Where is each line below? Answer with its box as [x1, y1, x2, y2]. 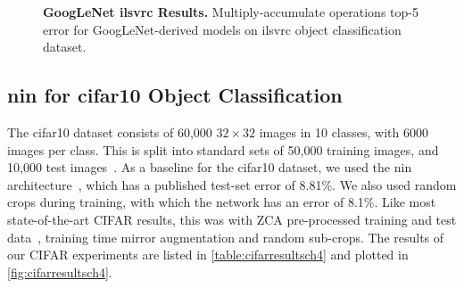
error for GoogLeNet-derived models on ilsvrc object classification [43, 20, 402, 38]
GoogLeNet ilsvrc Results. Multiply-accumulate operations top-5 [43, 3, 418, 21]
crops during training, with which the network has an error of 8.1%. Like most [7, 193, 436, 211]
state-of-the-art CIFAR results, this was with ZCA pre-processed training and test [7, 210, 457, 228]
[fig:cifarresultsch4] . [7, 262, 112, 281]
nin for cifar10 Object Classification [7, 81, 343, 109]
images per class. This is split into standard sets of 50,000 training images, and [7, 140, 439, 159]
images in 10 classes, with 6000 [259, 122, 428, 141]
